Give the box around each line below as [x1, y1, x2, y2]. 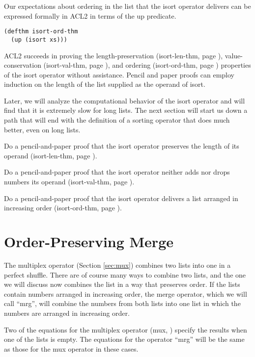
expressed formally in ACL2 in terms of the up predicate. [4, 10, 176, 21]
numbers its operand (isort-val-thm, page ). [4, 177, 135, 187]
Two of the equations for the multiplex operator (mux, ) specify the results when [4, 324, 247, 334]
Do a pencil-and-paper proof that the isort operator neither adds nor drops [4, 167, 230, 177]
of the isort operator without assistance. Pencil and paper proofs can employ [4, 69, 235, 79]
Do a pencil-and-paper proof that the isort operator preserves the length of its [4, 141, 239, 151]
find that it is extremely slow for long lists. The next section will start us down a [4, 105, 248, 115]
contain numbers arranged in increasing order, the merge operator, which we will [4, 288, 247, 299]
